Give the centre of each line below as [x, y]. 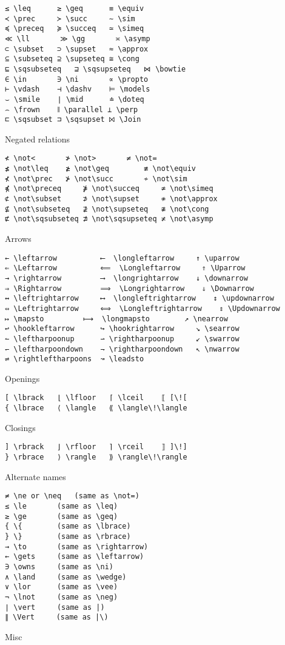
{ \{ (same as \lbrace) [68, 526]
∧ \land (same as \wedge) [66, 577]
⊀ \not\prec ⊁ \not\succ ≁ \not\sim [96, 179]
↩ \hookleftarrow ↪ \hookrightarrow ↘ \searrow [122, 329]
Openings [22, 378]
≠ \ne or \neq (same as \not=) [72, 496]
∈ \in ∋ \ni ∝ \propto [77, 79]
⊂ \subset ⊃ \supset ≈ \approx [77, 49]
